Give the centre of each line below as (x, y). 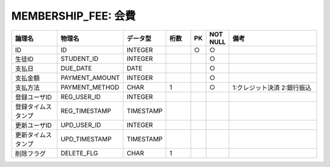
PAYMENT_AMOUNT (90, 77)
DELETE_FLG (79, 153)
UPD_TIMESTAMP (86, 139)
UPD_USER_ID (81, 125)
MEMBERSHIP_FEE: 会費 (74, 16)
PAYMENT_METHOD (90, 87)
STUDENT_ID (79, 59)
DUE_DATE (76, 68)
